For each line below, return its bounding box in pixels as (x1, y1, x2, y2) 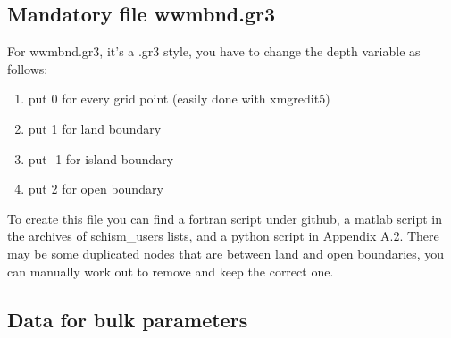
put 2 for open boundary (28, 179, 163, 198)
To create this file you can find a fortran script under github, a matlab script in (7, 209, 443, 227)
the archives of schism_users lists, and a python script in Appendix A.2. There (7, 227, 439, 245)
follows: (7, 59, 48, 78)
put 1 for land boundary (28, 119, 162, 137)
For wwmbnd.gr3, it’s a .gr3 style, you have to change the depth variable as (7, 42, 421, 61)
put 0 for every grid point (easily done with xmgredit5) (28, 89, 330, 108)
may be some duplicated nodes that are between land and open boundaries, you (7, 243, 445, 262)
